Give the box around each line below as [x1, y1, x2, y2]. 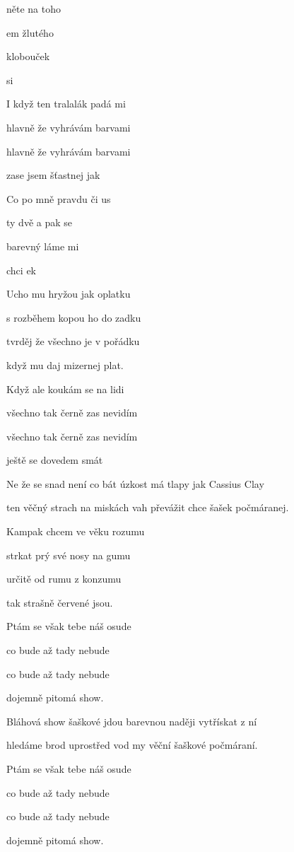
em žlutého [6, 25, 54, 40]
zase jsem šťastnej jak [6, 168, 100, 182]
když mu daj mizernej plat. [6, 357, 124, 372]
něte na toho [6, 1, 61, 16]
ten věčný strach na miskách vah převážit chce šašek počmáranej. [6, 500, 289, 515]
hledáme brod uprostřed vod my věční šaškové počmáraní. [6, 737, 258, 752]
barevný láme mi [6, 238, 79, 253]
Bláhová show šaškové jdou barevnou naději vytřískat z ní [6, 713, 257, 728]
